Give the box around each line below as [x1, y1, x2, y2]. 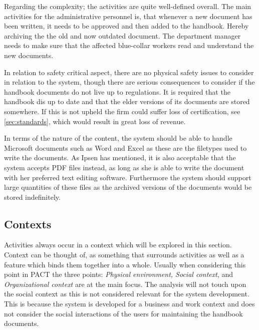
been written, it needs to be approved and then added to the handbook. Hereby [4, 21, 249, 31]
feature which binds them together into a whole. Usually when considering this [4, 259, 246, 269]
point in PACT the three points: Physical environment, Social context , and [4, 269, 233, 279]
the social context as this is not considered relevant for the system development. [4, 288, 249, 299]
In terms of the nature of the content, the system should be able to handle [4, 133, 232, 143]
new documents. [4, 50, 54, 60]
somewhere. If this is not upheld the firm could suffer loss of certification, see [4, 106, 240, 116]
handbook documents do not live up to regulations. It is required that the [4, 86, 230, 97]
